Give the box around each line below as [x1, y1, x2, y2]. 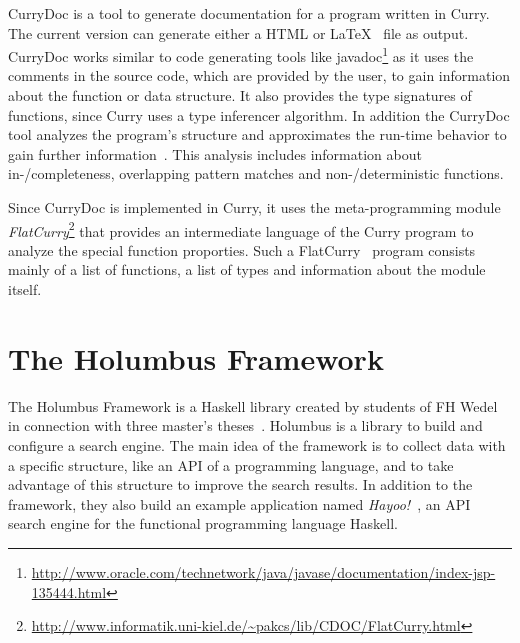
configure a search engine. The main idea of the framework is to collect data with [8, 434, 506, 455]
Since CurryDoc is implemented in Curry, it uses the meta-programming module [8, 197, 501, 217]
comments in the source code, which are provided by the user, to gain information [8, 65, 511, 86]
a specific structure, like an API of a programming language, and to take [8, 454, 454, 475]
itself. [8, 279, 42, 300]
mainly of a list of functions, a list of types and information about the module [8, 259, 486, 280]
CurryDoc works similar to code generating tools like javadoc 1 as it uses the [8, 43, 474, 66]
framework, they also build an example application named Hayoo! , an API [8, 493, 471, 514]
